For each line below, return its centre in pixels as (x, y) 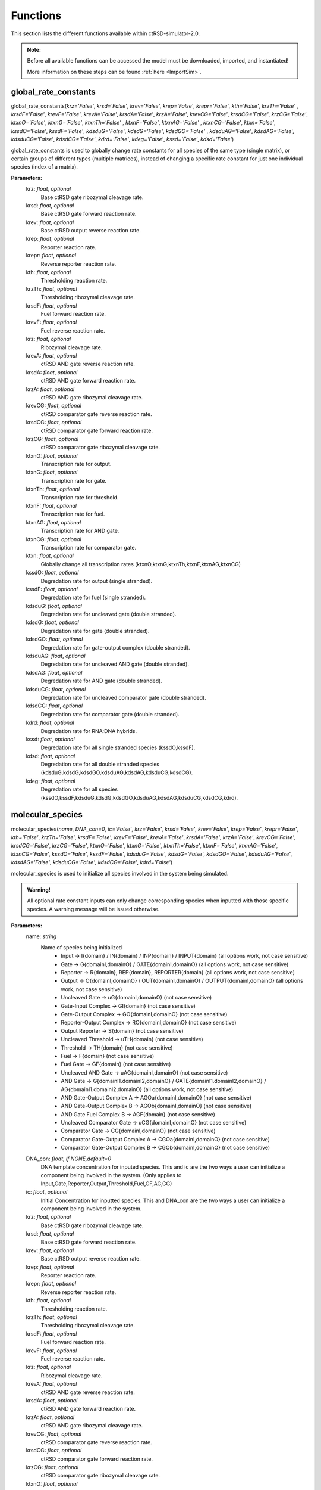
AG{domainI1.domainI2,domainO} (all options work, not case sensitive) (147, 1089)
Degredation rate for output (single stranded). (97, 581)
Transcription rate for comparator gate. (89, 547)
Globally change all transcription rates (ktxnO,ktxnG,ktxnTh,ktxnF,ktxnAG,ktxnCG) (141, 564)
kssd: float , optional (50, 739)
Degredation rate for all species (79, 789)
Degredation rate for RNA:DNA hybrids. (89, 731)
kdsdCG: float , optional (54, 706)
